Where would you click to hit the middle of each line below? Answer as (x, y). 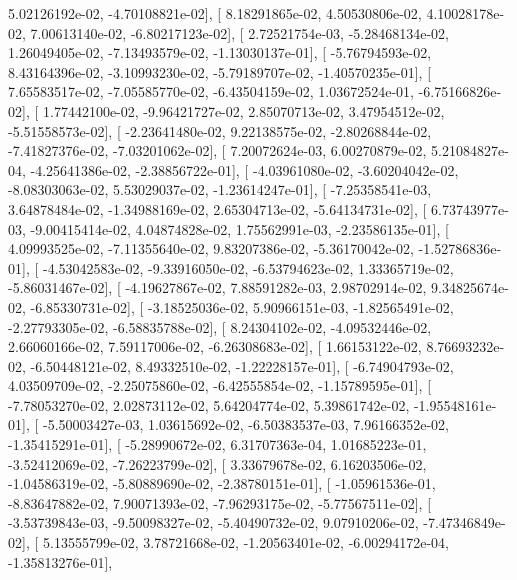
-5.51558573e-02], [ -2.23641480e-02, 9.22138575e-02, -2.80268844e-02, (220, 130)
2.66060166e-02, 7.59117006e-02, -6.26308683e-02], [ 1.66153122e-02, (215, 346)
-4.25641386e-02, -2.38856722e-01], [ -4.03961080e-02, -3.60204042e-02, (244, 169)
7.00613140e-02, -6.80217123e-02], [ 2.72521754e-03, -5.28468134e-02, (239, 32)
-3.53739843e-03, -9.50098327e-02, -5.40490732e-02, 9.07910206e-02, (213, 522)
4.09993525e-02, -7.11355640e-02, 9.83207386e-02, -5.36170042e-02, (211, 248)
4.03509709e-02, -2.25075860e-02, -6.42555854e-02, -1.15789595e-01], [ (220, 385)
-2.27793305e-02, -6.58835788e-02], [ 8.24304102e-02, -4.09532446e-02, (220, 326)
